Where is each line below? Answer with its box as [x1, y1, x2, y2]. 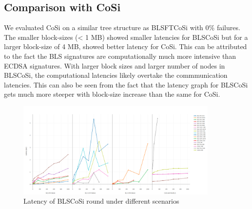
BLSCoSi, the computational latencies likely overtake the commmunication [4, 70, 228, 80]
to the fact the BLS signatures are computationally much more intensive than [4, 51, 236, 61]
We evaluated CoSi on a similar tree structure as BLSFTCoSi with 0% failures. [4, 22, 240, 33]
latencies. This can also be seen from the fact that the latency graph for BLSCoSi [4, 79, 248, 89]
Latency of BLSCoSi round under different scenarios [23, 196, 179, 206]
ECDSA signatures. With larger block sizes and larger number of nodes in [4, 60, 225, 70]
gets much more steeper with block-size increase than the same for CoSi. [4, 89, 220, 99]
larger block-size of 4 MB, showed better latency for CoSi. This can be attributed [4, 41, 247, 52]
